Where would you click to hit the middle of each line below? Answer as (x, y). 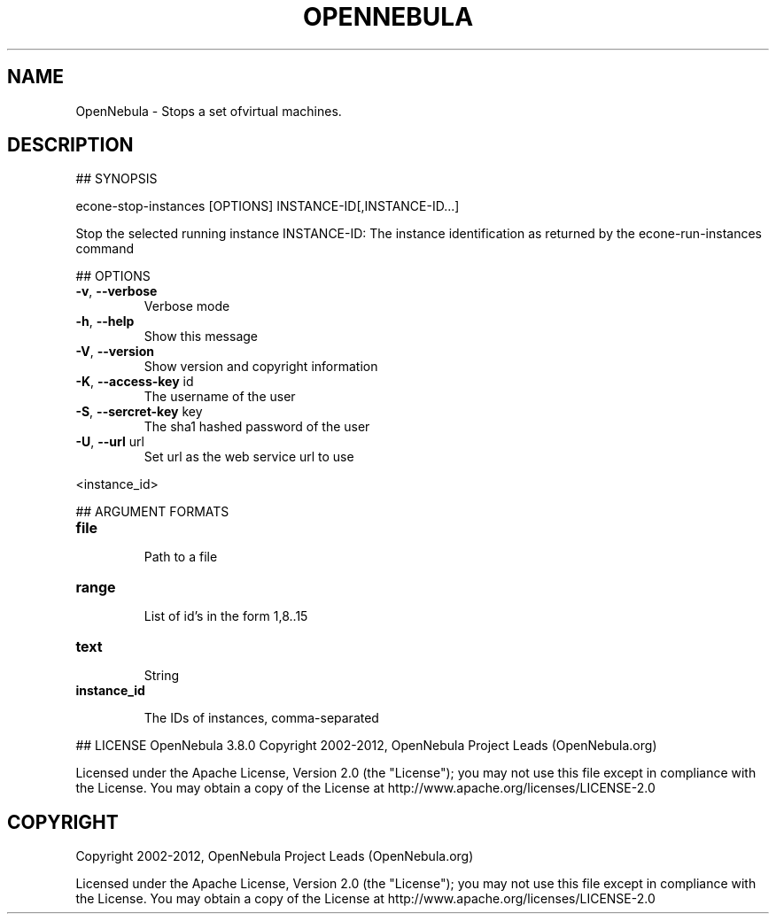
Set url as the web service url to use (249, 457)
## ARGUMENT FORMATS (152, 512)
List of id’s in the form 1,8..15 (226, 616)
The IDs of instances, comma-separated (261, 718)
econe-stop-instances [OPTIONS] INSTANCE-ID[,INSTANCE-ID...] (268, 206)
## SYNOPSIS (116, 179)
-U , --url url (110, 442)
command (105, 249)
